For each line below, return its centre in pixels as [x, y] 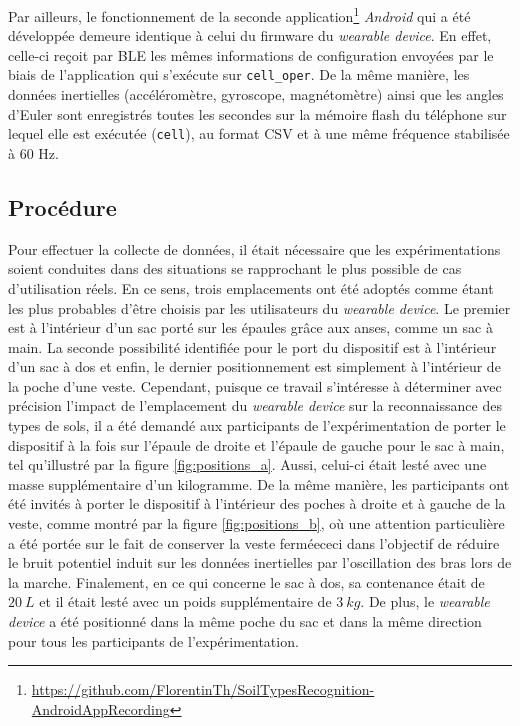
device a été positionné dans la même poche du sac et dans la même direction [245, 621]
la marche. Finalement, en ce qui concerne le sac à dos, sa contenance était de [246, 581]
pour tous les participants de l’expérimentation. [153, 640]
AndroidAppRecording [100, 708]
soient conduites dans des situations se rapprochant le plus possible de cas [235, 268]
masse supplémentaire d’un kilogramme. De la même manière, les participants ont [259, 483]
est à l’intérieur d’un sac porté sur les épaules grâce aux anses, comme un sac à [250, 327]
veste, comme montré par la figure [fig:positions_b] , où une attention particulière [256, 523]
